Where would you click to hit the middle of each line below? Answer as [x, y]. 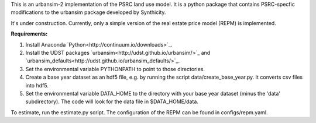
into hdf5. [37, 85]
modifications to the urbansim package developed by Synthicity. [88, 12]
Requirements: [29, 34]
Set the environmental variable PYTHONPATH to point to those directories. [115, 69]
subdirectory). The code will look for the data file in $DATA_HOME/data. [112, 101]
